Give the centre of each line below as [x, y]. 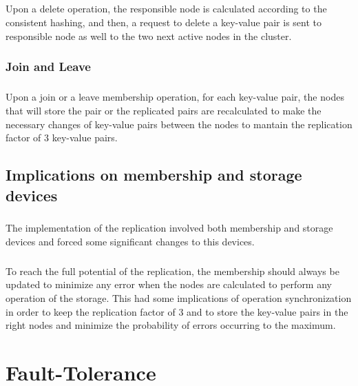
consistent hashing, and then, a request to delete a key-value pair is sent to [164, 22]
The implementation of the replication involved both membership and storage [169, 228]
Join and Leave [48, 67]
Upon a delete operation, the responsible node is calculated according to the [166, 9]
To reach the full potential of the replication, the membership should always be [172, 271]
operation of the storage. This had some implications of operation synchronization [179, 298]
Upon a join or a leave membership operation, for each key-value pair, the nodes [175, 97]
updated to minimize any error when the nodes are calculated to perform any [169, 284]
